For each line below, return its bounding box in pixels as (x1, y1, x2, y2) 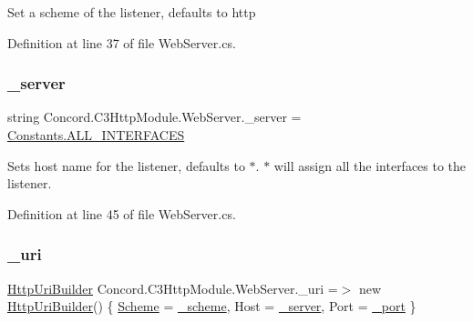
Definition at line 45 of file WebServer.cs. (7, 204, 236, 223)
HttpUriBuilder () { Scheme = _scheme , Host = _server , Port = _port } (7, 297, 416, 316)
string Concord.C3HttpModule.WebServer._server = (7, 107, 302, 126)
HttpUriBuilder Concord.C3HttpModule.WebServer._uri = (7, 278, 338, 297)
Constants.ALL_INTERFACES (7, 126, 185, 144)
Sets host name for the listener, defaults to (7, 156, 245, 175)
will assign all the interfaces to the (273, 156, 467, 175)
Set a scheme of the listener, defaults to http (7, 3, 256, 21)
